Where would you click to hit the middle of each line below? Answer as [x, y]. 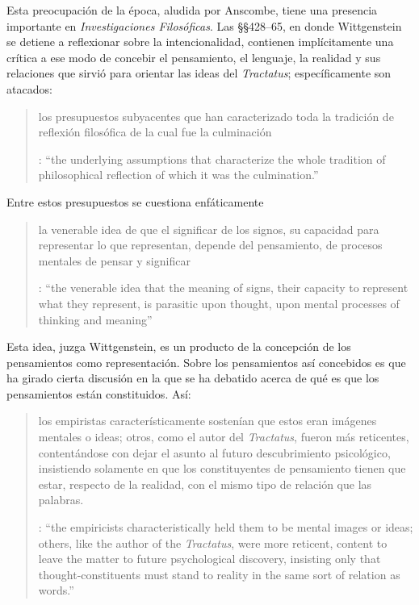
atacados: [29, 88]
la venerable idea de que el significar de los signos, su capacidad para [209, 229]
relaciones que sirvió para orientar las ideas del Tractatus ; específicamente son [199, 73]
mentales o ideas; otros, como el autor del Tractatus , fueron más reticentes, [224, 437]
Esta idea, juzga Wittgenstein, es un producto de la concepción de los [179, 346]
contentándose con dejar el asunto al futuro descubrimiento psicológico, [214, 452]
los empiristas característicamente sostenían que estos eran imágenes [207, 421]
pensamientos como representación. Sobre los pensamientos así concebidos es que [206, 362]
